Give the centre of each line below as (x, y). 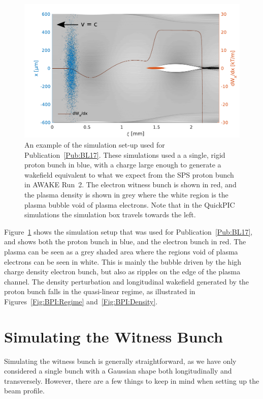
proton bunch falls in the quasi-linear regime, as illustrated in (100, 291)
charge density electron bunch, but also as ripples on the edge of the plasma (122, 272)
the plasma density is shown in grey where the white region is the (126, 195)
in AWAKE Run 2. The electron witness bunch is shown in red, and (130, 184)
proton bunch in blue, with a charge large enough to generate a (123, 165)
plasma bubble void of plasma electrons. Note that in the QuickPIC (130, 204)
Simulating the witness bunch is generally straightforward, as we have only (120, 361)
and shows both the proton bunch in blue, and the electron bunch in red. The (125, 241)
